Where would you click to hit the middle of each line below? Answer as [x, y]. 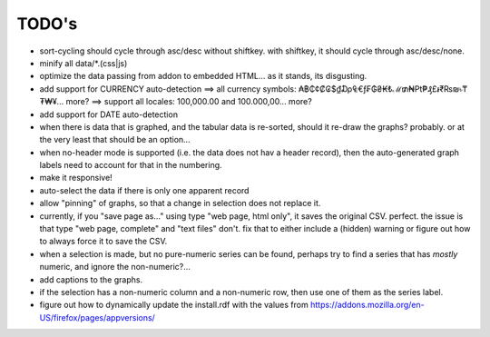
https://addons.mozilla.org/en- [367, 305]
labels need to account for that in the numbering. [131, 165]
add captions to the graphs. [91, 279]
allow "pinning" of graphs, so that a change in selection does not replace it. [180, 203]
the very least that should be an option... [115, 140]
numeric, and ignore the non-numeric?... [115, 267]
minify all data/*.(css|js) [83, 63]
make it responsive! [76, 178]
